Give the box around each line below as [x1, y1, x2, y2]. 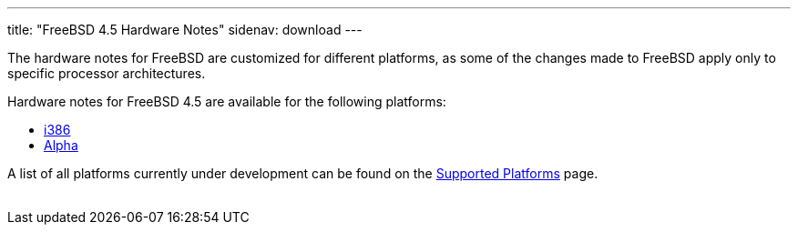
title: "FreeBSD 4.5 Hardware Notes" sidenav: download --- [7, 22, 363, 37]
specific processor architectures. [7, 66, 206, 81]
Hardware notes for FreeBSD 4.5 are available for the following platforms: [7, 94, 446, 109]
